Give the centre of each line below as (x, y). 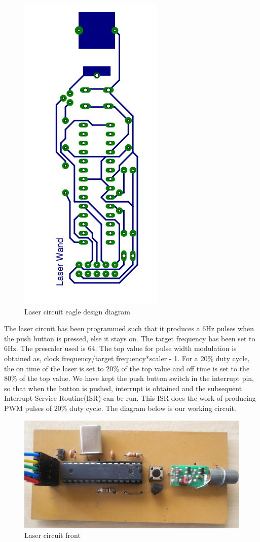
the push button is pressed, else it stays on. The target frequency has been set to (130, 338)
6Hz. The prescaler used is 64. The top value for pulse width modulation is (120, 348)
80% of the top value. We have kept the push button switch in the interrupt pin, (129, 378)
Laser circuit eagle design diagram (77, 311)
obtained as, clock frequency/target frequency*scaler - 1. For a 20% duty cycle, (127, 358)
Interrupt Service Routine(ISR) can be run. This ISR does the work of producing (130, 398)
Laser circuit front (52, 535)
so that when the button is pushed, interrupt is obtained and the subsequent (123, 388)
